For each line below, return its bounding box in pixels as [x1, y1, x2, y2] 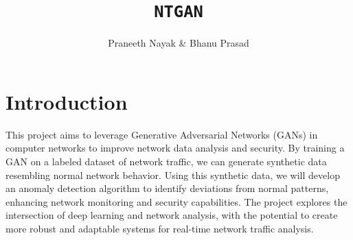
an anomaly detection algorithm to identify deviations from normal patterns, [5, 181, 329, 195]
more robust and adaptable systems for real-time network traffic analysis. [5, 221, 314, 235]
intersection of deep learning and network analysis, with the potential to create [5, 208, 338, 222]
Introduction [5, 87, 128, 115]
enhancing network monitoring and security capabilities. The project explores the [5, 194, 348, 208]
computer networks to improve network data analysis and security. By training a [5, 141, 345, 155]
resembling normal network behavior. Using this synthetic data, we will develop [5, 167, 340, 182]
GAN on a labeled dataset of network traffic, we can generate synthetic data [5, 154, 327, 168]
